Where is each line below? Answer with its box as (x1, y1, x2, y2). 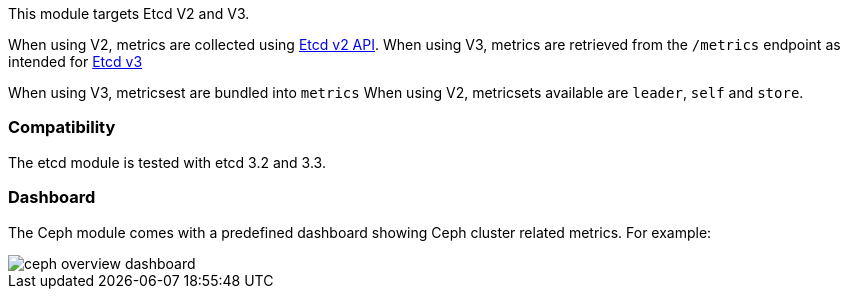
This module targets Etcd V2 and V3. (8, 5, 250, 22)
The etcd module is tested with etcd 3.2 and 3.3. (8, 153, 326, 171)
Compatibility (8, 117, 116, 138)
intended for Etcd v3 (8, 53, 143, 70)
